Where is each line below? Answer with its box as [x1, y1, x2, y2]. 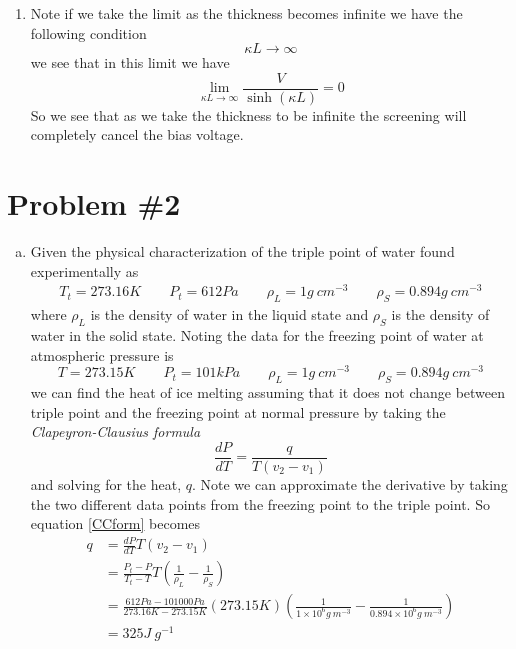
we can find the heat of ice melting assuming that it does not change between [30, 382, 506, 403]
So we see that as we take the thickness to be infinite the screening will [30, 104, 467, 125]
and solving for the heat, [30, 473, 182, 494]
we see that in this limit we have [30, 52, 230, 73]
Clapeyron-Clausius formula [30, 421, 201, 442]
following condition [30, 22, 147, 43]
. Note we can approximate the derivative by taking [191, 473, 508, 494]
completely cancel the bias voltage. [30, 124, 244, 145]
